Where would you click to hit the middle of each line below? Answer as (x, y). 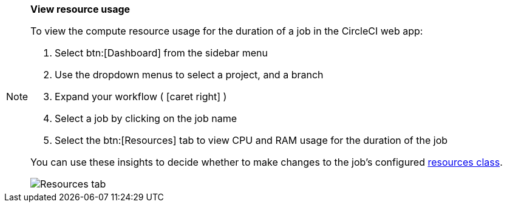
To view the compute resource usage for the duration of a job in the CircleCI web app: (227, 31)
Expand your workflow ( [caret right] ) (141, 97)
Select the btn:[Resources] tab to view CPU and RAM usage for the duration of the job (251, 140)
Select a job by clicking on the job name (146, 118)
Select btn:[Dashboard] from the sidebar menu (161, 53)
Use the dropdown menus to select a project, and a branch (189, 75)
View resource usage (80, 9)
